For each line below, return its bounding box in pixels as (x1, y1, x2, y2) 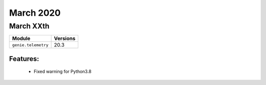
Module (12, 35, 31, 42)
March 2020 (9, 7, 61, 18)
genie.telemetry (12, 42, 49, 48)
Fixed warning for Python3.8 (33, 69, 92, 75)
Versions (54, 35, 76, 42)
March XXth (9, 22, 50, 30)
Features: (9, 55, 39, 63)
